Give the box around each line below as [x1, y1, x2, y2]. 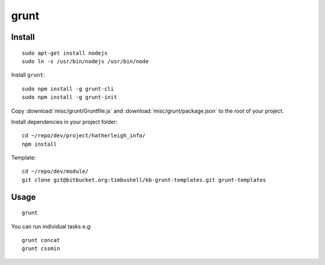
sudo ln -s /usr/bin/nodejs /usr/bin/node [22, 58, 149, 64]
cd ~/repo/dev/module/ [22, 168, 89, 175]
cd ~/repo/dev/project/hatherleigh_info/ [22, 132, 146, 139]
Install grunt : [11, 71, 45, 78]
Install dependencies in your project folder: [11, 118, 118, 125]
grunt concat [22, 237, 60, 244]
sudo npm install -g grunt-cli [22, 85, 114, 92]
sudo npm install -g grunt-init [22, 94, 117, 101]
